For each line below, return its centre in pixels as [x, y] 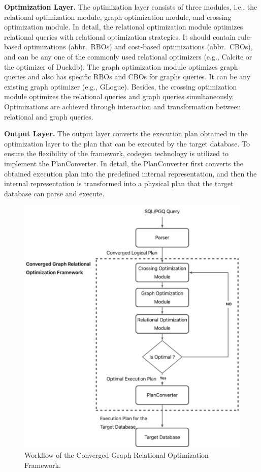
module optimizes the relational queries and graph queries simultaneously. [119, 96]
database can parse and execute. [54, 193]
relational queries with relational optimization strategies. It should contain [120, 36]
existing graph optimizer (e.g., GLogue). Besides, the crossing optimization [121, 86]
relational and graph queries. [49, 116]
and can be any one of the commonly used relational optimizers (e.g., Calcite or [128, 56]
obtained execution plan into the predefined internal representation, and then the [130, 173]
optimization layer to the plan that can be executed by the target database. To [127, 143]
